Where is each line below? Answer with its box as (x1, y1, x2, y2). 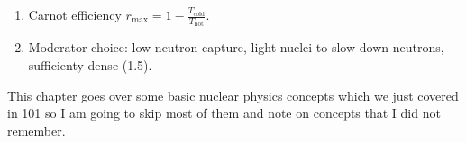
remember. (7, 121, 66, 139)
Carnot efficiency (28, 5, 122, 23)
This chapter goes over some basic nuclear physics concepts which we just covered (7, 85, 459, 104)
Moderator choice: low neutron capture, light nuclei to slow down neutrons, (28, 38, 444, 57)
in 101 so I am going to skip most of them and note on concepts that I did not (7, 103, 441, 122)
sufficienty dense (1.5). (28, 56, 152, 75)
